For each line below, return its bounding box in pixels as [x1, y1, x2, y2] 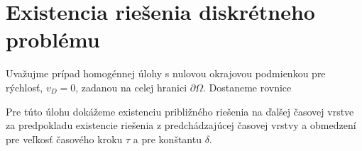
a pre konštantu [133, 131, 202, 146]
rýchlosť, [6, 79, 43, 94]
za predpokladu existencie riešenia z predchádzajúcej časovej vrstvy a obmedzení [6, 118, 356, 133]
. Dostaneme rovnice [202, 79, 292, 94]
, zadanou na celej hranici [75, 79, 187, 94]
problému [6, 25, 100, 54]
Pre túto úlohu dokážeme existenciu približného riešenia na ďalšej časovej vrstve [6, 104, 354, 118]
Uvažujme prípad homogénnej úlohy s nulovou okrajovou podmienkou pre [6, 66, 326, 81]
